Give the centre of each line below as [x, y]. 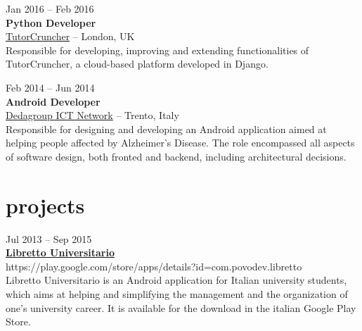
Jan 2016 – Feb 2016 [50, 8]
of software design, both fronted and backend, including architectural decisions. [176, 156]
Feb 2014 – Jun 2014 [50, 87]
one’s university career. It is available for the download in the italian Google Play [181, 307]
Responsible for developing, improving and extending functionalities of [157, 50]
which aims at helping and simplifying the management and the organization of [177, 294]
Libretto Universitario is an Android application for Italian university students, [176, 280]
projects [45, 205]
